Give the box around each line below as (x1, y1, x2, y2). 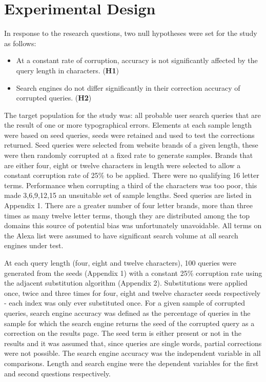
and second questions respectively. (4, 368, 111, 378)
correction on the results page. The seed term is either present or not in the (4, 328, 241, 338)
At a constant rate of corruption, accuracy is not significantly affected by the (16, 55, 258, 66)
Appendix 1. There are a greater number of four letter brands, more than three (4, 200, 253, 211)
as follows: (4, 37, 36, 48)
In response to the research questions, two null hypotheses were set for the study (4, 28, 257, 38)
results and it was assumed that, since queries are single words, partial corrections (4, 337, 262, 348)
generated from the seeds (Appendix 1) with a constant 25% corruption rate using (4, 267, 262, 278)
